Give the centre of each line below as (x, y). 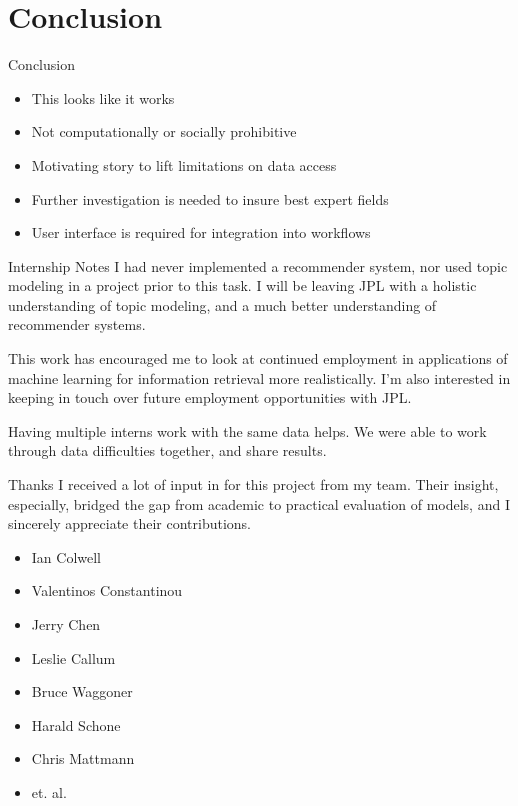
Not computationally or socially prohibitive (164, 131)
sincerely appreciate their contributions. (129, 523)
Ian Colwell (66, 556)
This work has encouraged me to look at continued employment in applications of (258, 358)
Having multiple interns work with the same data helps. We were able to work (247, 430)
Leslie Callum (73, 657)
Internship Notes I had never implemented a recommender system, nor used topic (258, 265)
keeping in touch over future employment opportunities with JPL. (210, 397)
